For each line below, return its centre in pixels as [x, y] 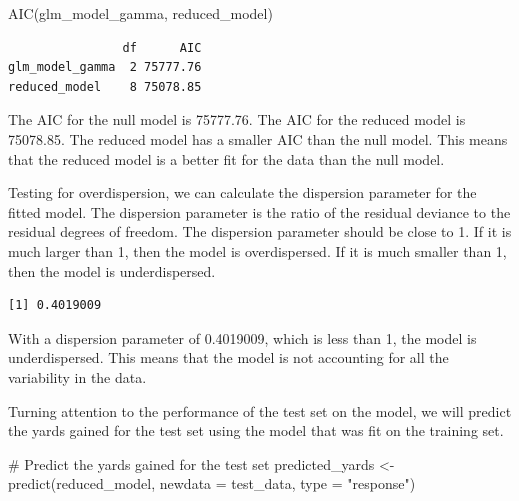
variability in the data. [77, 376]
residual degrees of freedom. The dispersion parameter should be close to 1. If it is [260, 231]
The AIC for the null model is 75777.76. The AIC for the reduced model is [237, 119]
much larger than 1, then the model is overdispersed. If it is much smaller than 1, [257, 250]
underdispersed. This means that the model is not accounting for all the [228, 357]
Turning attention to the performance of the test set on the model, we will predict [260, 410]
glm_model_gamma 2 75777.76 [105, 67]
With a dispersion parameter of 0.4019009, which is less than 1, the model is [242, 337]
